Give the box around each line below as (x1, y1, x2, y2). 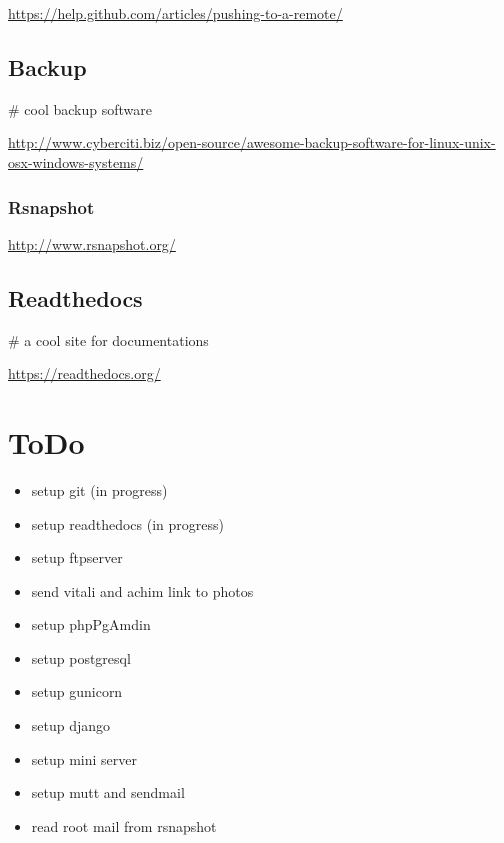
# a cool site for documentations (8, 329, 209, 350)
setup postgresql (31, 647, 131, 668)
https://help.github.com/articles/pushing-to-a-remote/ (8, 3, 343, 23)
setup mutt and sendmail (31, 782, 185, 803)
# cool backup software (8, 98, 152, 119)
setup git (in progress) (31, 479, 168, 500)
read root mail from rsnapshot (31, 815, 217, 836)
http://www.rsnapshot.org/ (8, 233, 176, 254)
